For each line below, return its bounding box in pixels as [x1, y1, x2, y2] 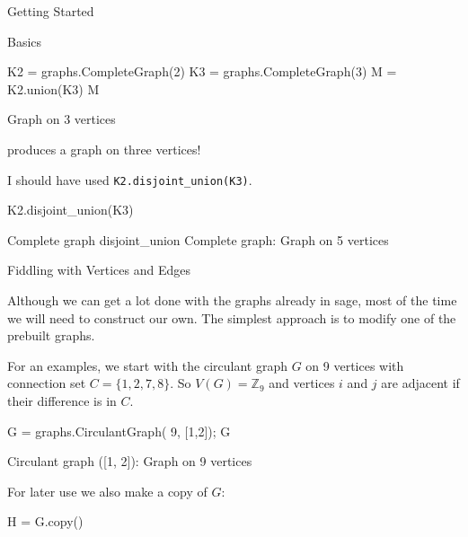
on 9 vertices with [305, 356, 404, 374]
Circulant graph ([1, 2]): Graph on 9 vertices [7, 452, 252, 471]
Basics [7, 31, 42, 50]
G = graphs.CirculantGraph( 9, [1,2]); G [7, 421, 231, 440]
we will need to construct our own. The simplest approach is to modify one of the [7, 308, 456, 327]
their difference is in [7, 391, 117, 409]
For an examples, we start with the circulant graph [7, 356, 288, 374]
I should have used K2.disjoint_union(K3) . [7, 170, 252, 189]
